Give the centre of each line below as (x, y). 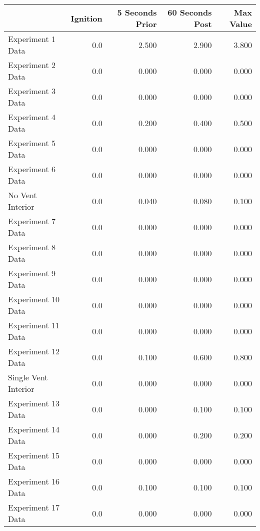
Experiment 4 (32, 117)
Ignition (86, 18)
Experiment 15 (34, 455)
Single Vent (28, 377)
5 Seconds (137, 12)
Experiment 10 (34, 299)
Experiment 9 (32, 273)
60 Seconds (190, 12)
